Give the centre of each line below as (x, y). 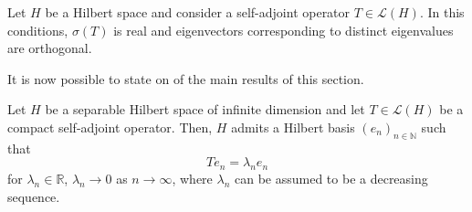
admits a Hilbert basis (293, 127)
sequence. (34, 196)
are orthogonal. (50, 48)
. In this (442, 12)
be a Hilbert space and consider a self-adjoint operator (198, 12)
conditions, (38, 30)
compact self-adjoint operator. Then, (110, 127)
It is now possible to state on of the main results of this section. (186, 78)
